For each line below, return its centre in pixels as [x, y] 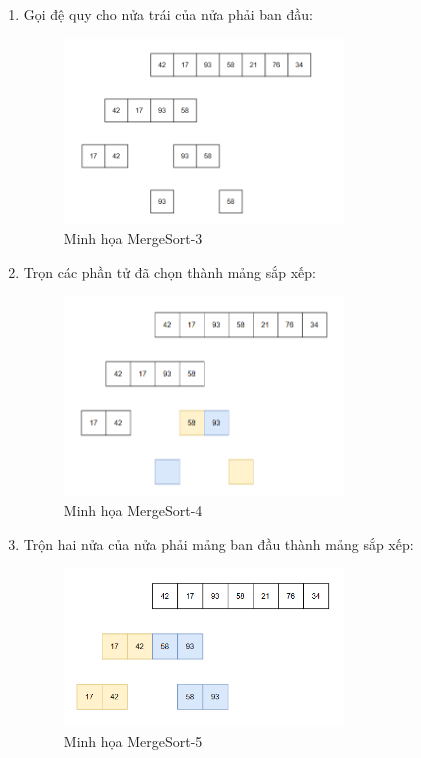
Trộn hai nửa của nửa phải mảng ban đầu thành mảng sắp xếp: [218, 543]
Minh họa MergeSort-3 [133, 238]
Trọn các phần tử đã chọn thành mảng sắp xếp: [169, 271]
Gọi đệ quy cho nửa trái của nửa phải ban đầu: [168, 14]
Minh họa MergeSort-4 [133, 509]
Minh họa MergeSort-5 [133, 740]
